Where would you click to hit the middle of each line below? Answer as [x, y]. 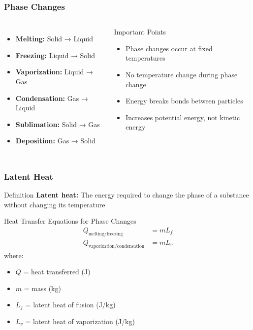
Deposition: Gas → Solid [55, 141]
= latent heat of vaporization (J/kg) [80, 321]
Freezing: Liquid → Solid [55, 55]
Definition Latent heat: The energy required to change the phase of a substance [126, 195]
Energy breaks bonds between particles [184, 101]
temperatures [145, 58]
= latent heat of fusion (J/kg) [70, 305]
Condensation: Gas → [52, 98]
